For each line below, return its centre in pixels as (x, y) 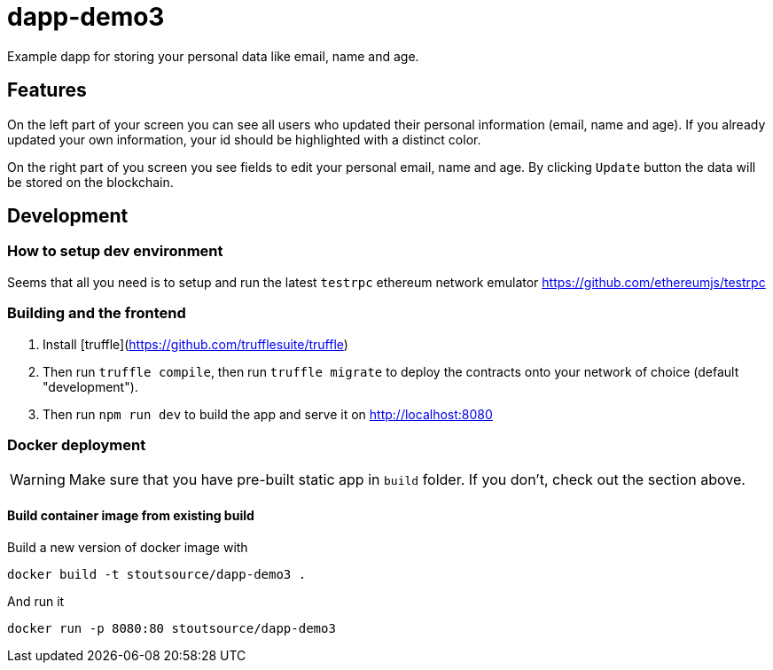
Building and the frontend (97, 313)
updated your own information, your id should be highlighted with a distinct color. (244, 139)
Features (47, 90)
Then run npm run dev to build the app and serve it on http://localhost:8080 (268, 414)
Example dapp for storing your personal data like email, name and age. (213, 56)
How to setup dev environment (115, 251)
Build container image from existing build (131, 515)
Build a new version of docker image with (128, 547)
